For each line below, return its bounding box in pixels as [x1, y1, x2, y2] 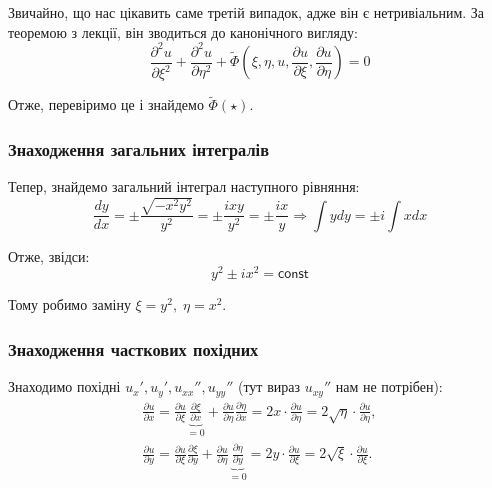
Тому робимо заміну [8, 294, 131, 315]
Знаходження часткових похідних [8, 336, 259, 361]
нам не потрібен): [335, 376, 443, 397]
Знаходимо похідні [8, 376, 121, 397]
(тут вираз [237, 376, 300, 397]
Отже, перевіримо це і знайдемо [8, 94, 204, 115]
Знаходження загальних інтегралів [8, 136, 269, 161]
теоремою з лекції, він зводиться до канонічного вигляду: [8, 21, 358, 42]
